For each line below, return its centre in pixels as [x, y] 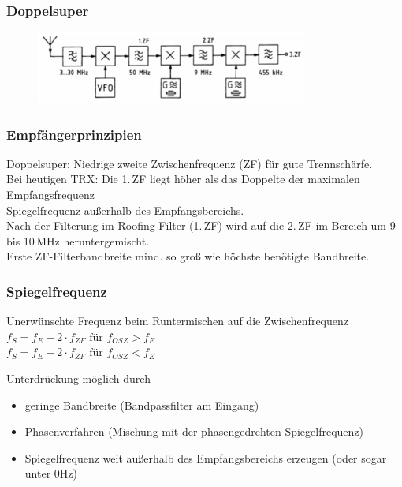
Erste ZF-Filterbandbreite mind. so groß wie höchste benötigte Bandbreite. [188, 256]
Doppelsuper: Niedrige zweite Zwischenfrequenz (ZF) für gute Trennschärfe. [190, 163]
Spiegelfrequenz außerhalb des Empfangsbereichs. [125, 210]
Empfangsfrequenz [50, 195]
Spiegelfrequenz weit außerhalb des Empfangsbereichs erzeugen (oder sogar [206, 457]
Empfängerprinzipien [74, 134]
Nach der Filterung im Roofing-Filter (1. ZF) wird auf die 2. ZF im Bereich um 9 [201, 225]
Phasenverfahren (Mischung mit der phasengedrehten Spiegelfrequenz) [194, 431]
